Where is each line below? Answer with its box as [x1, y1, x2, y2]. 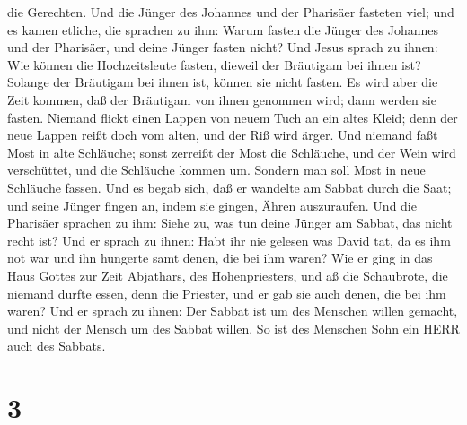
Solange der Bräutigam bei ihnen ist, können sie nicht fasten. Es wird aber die [7, 73, 438, 91]
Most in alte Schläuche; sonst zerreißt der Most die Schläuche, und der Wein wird [7, 143, 456, 161]
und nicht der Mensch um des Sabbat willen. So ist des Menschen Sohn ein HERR [7, 318, 460, 337]
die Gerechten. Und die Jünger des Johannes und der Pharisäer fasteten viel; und [7, 3, 454, 21]
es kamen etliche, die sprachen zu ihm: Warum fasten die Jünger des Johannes [7, 20, 438, 39]
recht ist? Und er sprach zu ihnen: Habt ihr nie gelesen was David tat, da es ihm [7, 230, 451, 249]
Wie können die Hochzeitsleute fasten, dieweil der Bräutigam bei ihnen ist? [7, 55, 421, 74]
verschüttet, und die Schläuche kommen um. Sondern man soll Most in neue [7, 160, 426, 179]
